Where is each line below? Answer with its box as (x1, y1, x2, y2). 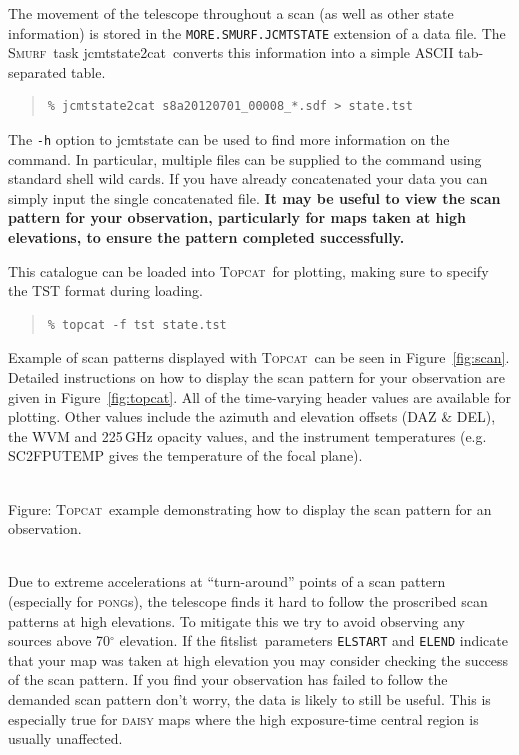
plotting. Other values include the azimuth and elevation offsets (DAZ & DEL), (8, 406, 496, 427)
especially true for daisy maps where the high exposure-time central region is (8, 708, 479, 729)
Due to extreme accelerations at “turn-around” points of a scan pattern (8, 571, 446, 592)
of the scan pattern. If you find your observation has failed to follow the (8, 669, 448, 690)
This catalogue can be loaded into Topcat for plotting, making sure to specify (8, 260, 489, 281)
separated (8, 61, 67, 82)
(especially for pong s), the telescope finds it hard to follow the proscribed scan (8, 590, 488, 611)
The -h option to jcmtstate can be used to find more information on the (8, 129, 450, 150)
